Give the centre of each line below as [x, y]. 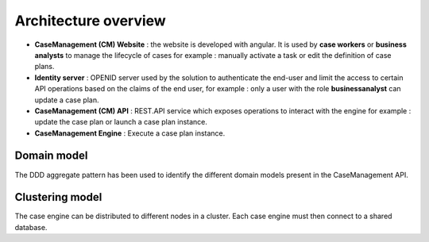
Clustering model [58, 197]
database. [31, 227]
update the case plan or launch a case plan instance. [121, 122]
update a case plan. [67, 100]
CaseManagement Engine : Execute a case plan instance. [130, 133]
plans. [44, 67]
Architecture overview [90, 21]
